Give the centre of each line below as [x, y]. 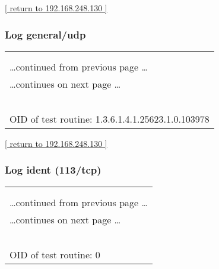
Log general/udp [45, 34]
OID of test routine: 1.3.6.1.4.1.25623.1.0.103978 [109, 119]
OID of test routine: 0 [55, 254]
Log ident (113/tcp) [53, 170]
